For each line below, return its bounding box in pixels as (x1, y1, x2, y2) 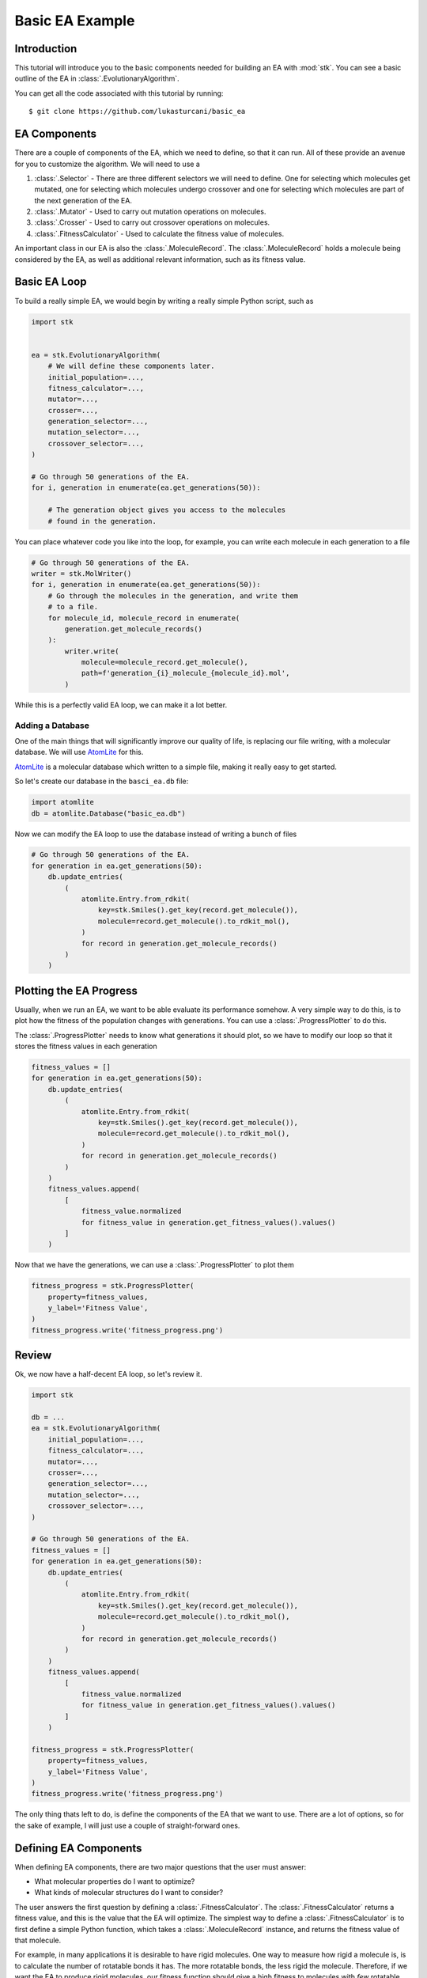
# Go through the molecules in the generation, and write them (47, 591, 299, 601)
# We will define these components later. (47, 362, 215, 371)
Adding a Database (14, 720, 90, 731)
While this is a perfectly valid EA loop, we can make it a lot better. (14, 700, 228, 710)
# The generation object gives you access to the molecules (47, 506, 286, 514)
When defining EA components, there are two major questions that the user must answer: (14, 1862, 307, 1871)
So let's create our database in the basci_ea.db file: (14, 776, 189, 786)
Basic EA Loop (14, 275, 87, 289)
